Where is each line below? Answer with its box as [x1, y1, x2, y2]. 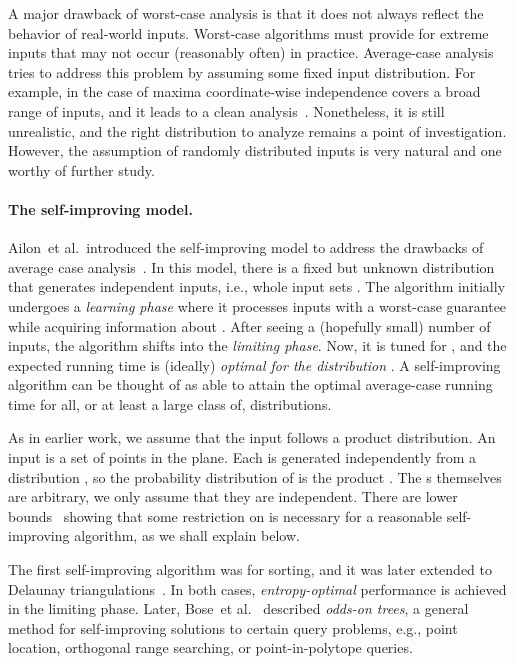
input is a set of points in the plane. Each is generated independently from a [8, 447, 477, 468]
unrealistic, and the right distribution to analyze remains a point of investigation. [8, 120, 507, 141]
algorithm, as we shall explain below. [74, 525, 300, 546]
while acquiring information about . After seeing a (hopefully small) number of [8, 315, 491, 336]
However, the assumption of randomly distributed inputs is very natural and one [8, 140, 502, 161]
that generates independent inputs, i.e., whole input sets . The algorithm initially [8, 276, 506, 297]
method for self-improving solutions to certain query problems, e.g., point [8, 617, 458, 638]
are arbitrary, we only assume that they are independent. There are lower [8, 486, 458, 507]
